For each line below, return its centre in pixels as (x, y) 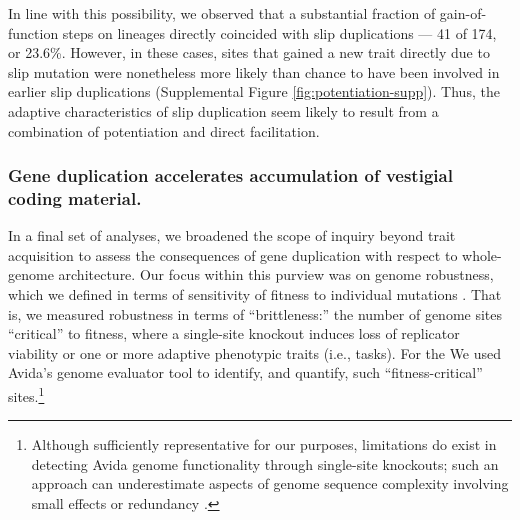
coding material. (75, 198)
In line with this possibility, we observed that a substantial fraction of (222, 13)
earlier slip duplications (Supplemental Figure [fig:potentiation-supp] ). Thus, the (254, 91)
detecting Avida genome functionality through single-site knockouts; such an (265, 463)
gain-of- (463, 13)
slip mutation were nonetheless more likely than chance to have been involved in (254, 71)
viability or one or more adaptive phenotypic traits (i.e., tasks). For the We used (255, 352)
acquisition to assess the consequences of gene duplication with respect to (233, 254)
